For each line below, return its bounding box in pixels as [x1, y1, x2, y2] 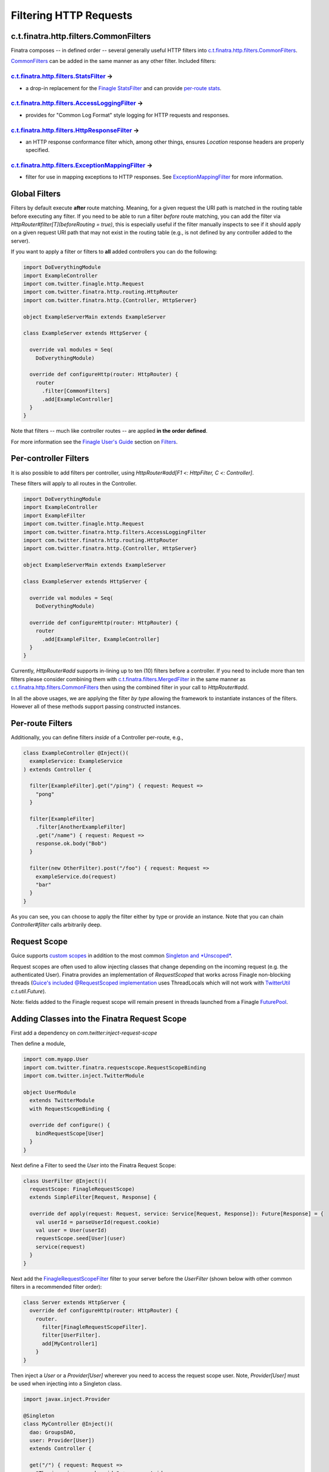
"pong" [35, 791, 55, 797]
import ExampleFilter [23, 512, 86, 519]
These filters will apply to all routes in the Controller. [11, 480, 137, 487]
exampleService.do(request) [35, 873, 117, 880]
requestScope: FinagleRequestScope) [29, 1186, 135, 1192]
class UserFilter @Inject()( [23, 1178, 108, 1184]
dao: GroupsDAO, [29, 1428, 76, 1435]
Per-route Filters [11, 718, 73, 728]
